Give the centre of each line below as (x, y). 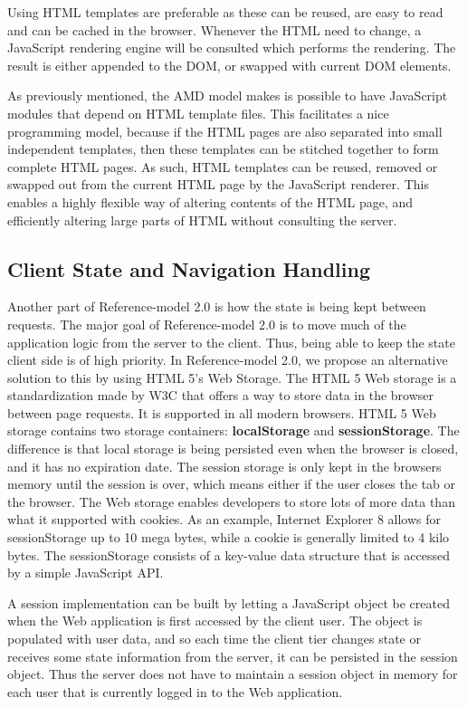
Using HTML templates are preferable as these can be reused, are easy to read (225, 12)
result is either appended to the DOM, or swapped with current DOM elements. (229, 65)
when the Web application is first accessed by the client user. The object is (215, 621)
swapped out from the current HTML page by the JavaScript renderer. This (218, 184)
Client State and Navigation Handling (189, 268)
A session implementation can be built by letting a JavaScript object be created (229, 602)
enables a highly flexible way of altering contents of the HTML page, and (210, 201)
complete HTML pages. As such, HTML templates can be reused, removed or (223, 166)
